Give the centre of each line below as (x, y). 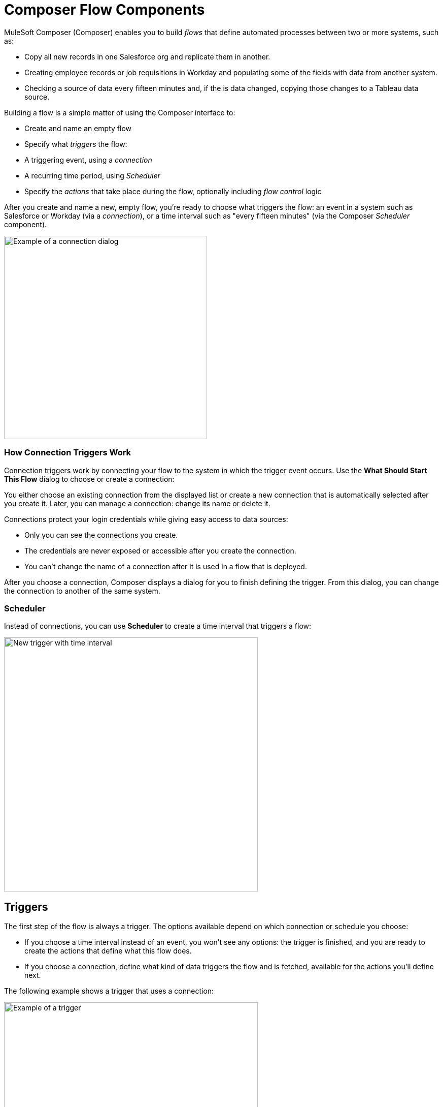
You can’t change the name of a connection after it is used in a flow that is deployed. (166, 566)
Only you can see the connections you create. (101, 535)
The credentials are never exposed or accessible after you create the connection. (160, 550)
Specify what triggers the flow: (76, 144)
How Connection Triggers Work (68, 453)
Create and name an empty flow (78, 128)
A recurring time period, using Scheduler (92, 175)
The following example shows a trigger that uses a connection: (109, 991)
